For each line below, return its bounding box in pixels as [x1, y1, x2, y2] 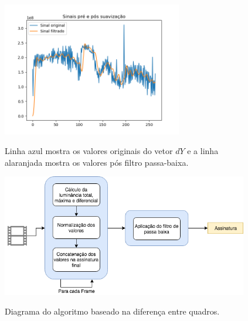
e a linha [187, 145, 219, 157]
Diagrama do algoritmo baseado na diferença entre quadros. [5, 305, 220, 317]
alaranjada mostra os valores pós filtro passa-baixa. [5, 156, 189, 168]
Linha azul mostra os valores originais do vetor [5, 145, 173, 157]
